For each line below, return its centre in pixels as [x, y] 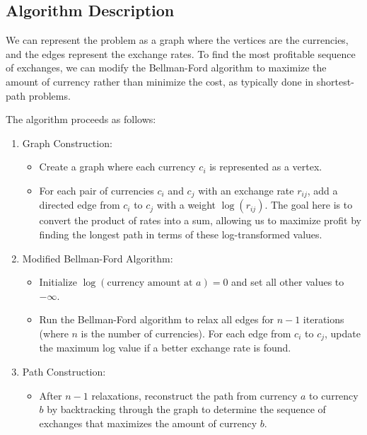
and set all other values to [288, 282]
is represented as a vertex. [266, 167]
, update [343, 333]
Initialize [58, 282]
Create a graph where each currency [117, 167]
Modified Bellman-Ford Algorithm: [98, 258]
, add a [322, 190]
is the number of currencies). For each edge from [186, 333]
